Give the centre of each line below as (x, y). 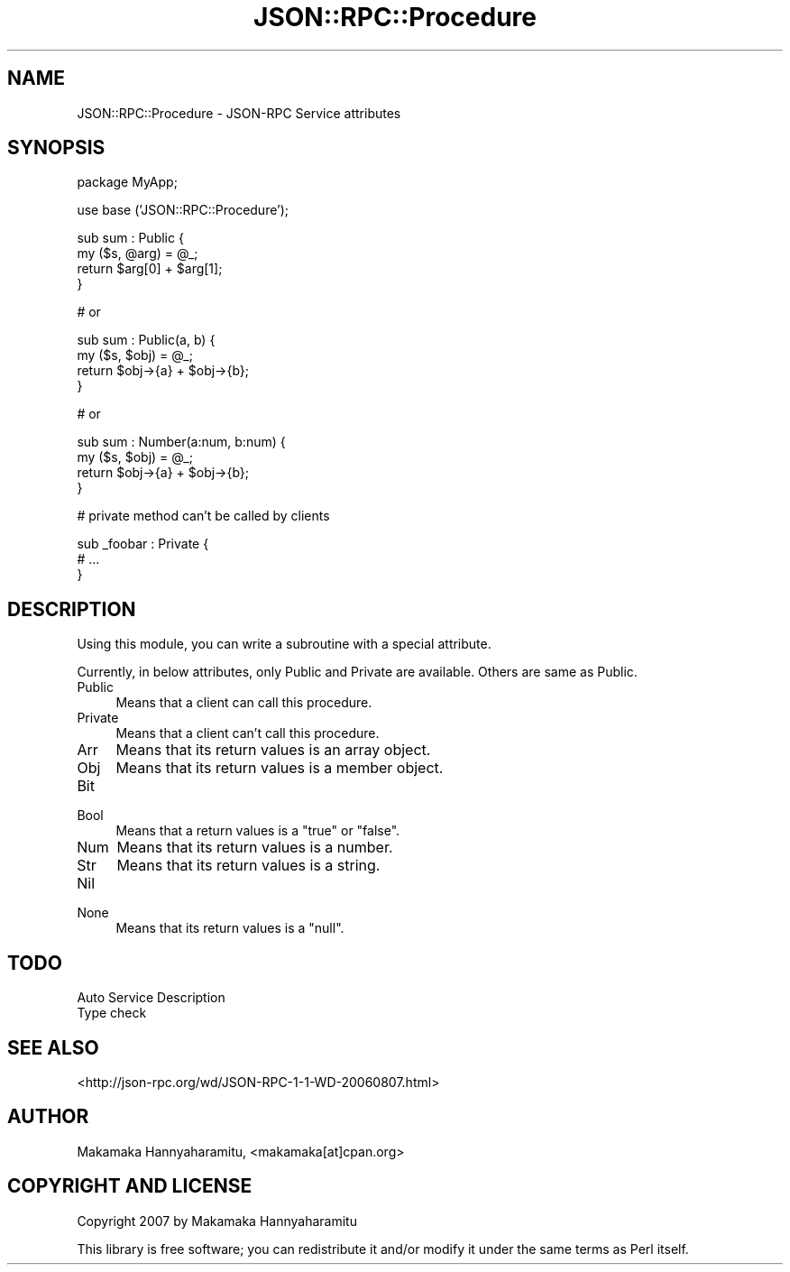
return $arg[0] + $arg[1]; (150, 269)
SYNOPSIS (56, 148)
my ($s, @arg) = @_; (138, 253)
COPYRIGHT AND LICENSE (130, 1186)
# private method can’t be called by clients (203, 516)
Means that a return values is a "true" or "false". (258, 831)
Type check (112, 1013)
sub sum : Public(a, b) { (146, 340)
